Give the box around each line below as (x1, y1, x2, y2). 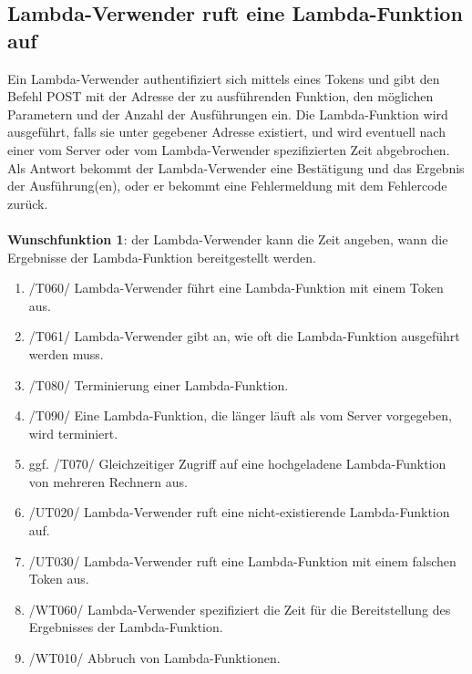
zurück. (7, 193, 48, 213)
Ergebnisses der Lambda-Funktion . (28, 617, 223, 637)
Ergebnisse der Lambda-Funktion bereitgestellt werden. (7, 247, 316, 266)
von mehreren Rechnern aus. (28, 472, 189, 491)
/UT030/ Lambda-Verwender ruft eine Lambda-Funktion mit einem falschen (28, 551, 457, 570)
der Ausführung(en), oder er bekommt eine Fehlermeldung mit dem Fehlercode (7, 176, 447, 195)
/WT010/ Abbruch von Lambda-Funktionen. (28, 648, 281, 668)
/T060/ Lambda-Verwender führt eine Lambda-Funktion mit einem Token (28, 278, 444, 297)
